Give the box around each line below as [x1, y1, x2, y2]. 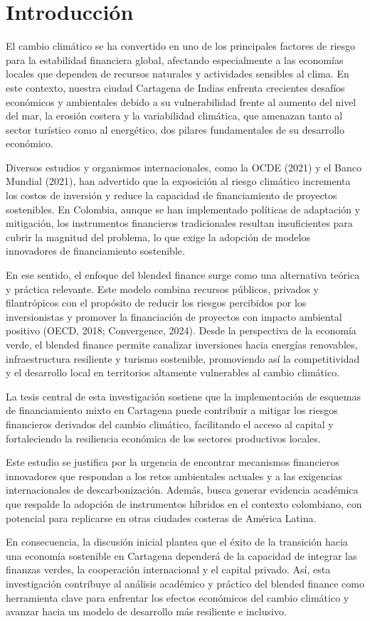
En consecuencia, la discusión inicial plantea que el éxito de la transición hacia [6, 534, 348, 549]
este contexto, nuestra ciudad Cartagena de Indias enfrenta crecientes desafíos [6, 80, 345, 95]
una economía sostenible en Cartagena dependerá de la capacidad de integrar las [6, 548, 357, 563]
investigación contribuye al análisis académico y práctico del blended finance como [6, 575, 364, 590]
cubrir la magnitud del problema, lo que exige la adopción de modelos [6, 229, 310, 244]
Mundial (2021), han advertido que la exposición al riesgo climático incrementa [6, 174, 351, 189]
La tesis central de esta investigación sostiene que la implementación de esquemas [6, 388, 361, 403]
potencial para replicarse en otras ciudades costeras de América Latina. [6, 510, 317, 525]
